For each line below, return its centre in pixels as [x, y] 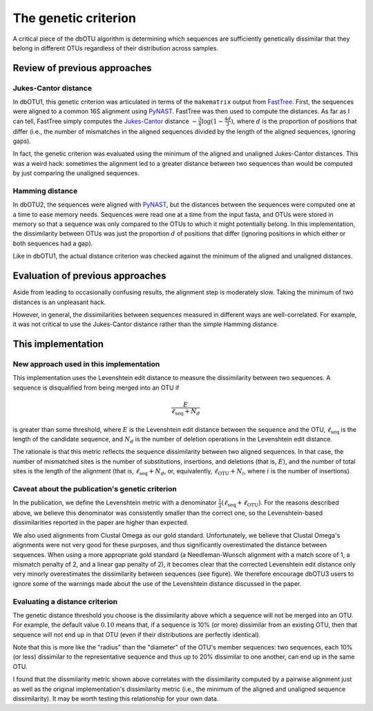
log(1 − [212, 121]
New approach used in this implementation [86, 364]
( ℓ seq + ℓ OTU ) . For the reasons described [280, 503]
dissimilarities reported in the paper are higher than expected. [101, 522]
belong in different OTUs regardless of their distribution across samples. [116, 48]
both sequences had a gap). [53, 243]
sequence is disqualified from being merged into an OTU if [96, 388]
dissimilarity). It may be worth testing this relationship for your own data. [116, 699]
